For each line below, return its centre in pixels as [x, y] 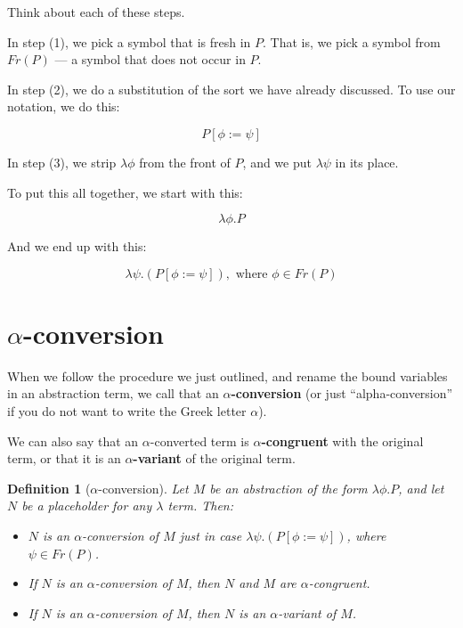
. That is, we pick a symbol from [351, 41]
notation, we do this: [64, 106]
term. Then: [201, 506]
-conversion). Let [143, 488]
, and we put [277, 162]
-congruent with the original [342, 440]
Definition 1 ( [49, 488]
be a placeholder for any [87, 506]
